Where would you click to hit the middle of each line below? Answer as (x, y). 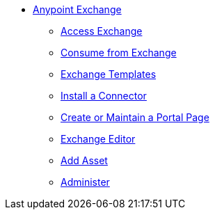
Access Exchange (102, 31)
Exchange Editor (98, 139)
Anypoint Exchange (77, 9)
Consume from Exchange (119, 53)
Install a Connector (104, 96)
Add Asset (84, 160)
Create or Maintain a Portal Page (135, 117)
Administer (85, 182)
